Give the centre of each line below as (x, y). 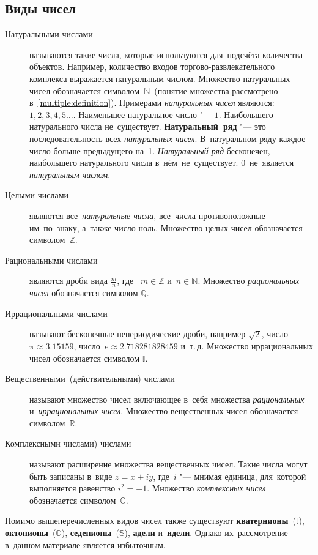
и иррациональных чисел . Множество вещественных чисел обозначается (164, 411)
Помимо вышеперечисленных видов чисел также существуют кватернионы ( (150, 520)
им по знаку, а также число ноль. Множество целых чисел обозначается (166, 227)
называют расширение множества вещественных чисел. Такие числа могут (168, 464)
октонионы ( (31, 533)
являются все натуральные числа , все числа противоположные (147, 215)
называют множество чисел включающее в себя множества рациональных (167, 399)
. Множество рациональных (249, 281)
